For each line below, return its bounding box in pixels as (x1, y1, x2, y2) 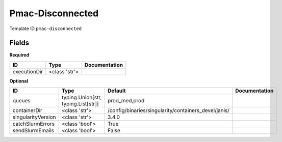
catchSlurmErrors (12, 120, 55, 127)
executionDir (12, 68, 43, 75)
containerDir (12, 107, 43, 114)
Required (9, 52, 30, 58)
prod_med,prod (107, 97, 145, 104)
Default (107, 87, 126, 94)
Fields (9, 39, 30, 47)
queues (12, 97, 31, 104)
